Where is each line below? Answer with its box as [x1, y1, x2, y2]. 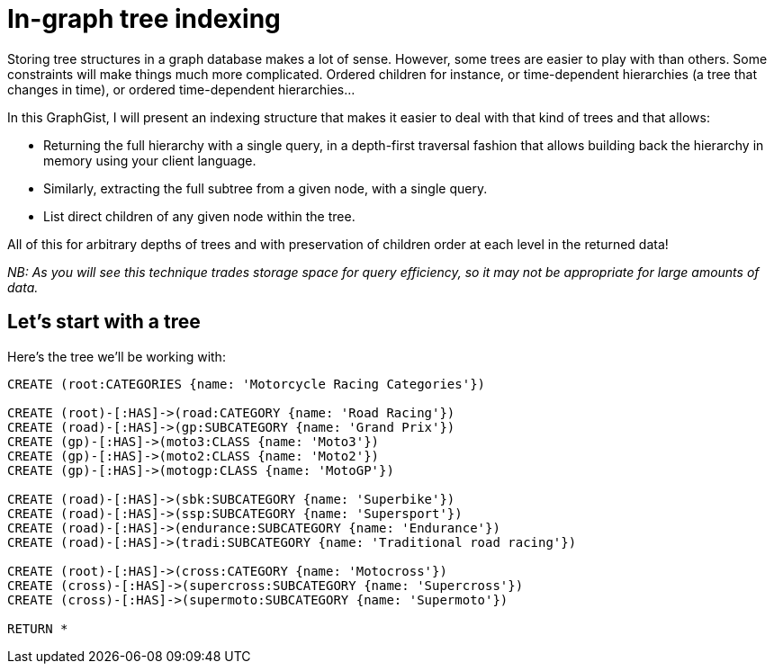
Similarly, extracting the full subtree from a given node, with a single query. [43, 180, 488, 196]
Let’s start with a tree [7, 310, 201, 334]
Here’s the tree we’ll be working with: [7, 348, 226, 364]
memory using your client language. [43, 152, 256, 168]
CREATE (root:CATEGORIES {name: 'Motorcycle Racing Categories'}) [7, 376, 486, 391]
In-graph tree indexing [7, 4, 281, 34]
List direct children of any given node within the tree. [43, 208, 355, 224]
